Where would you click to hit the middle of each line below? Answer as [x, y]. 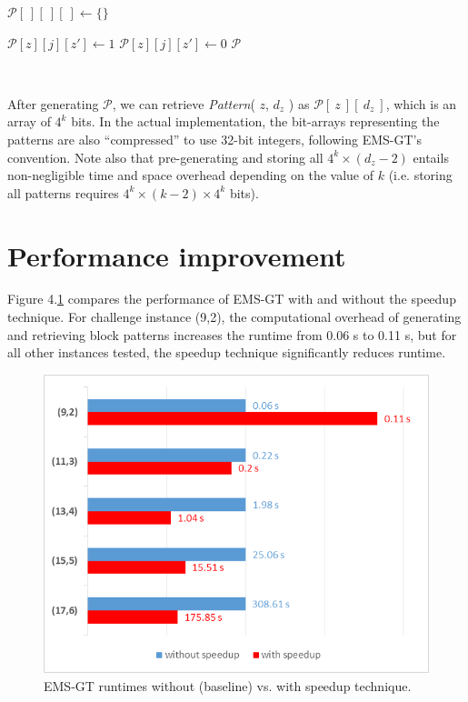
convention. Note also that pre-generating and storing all [165, 157]
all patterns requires [63, 192]
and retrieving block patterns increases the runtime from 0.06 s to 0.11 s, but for [232, 334]
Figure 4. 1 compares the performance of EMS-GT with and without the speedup [232, 299]
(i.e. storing [420, 175]
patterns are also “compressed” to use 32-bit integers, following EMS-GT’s [214, 139]
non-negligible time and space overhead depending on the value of [191, 175]
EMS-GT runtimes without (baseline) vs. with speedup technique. [228, 685]
